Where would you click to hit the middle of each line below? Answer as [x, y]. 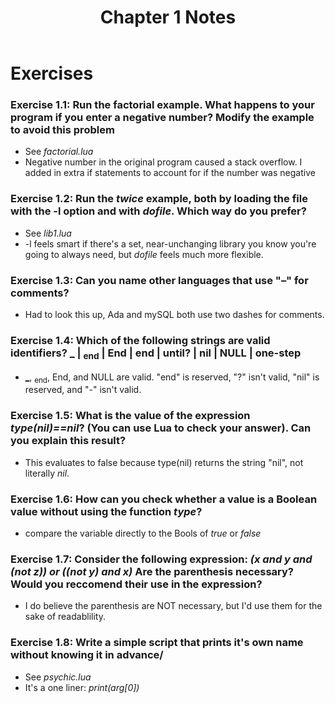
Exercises [52, 73]
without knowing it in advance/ [87, 655]
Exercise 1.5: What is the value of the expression [130, 416]
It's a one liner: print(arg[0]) [82, 687]
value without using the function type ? [106, 511]
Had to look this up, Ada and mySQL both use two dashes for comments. [174, 315]
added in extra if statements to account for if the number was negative [170, 173]
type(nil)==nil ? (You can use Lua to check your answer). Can [161, 428]
